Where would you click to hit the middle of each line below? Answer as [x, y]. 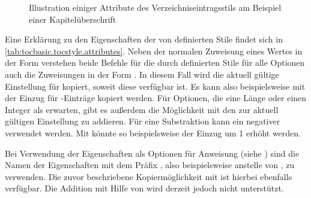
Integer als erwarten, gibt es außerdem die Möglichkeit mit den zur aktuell [142, 109]
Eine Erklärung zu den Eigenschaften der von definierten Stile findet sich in [144, 39]
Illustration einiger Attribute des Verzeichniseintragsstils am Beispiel [155, 7]
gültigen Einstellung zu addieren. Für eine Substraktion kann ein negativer [143, 121]
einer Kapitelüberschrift [73, 19]
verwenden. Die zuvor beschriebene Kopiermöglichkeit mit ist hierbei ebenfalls [149, 176]
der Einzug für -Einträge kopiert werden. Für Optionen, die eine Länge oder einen [156, 98]
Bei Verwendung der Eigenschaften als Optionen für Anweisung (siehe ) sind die [152, 153]
